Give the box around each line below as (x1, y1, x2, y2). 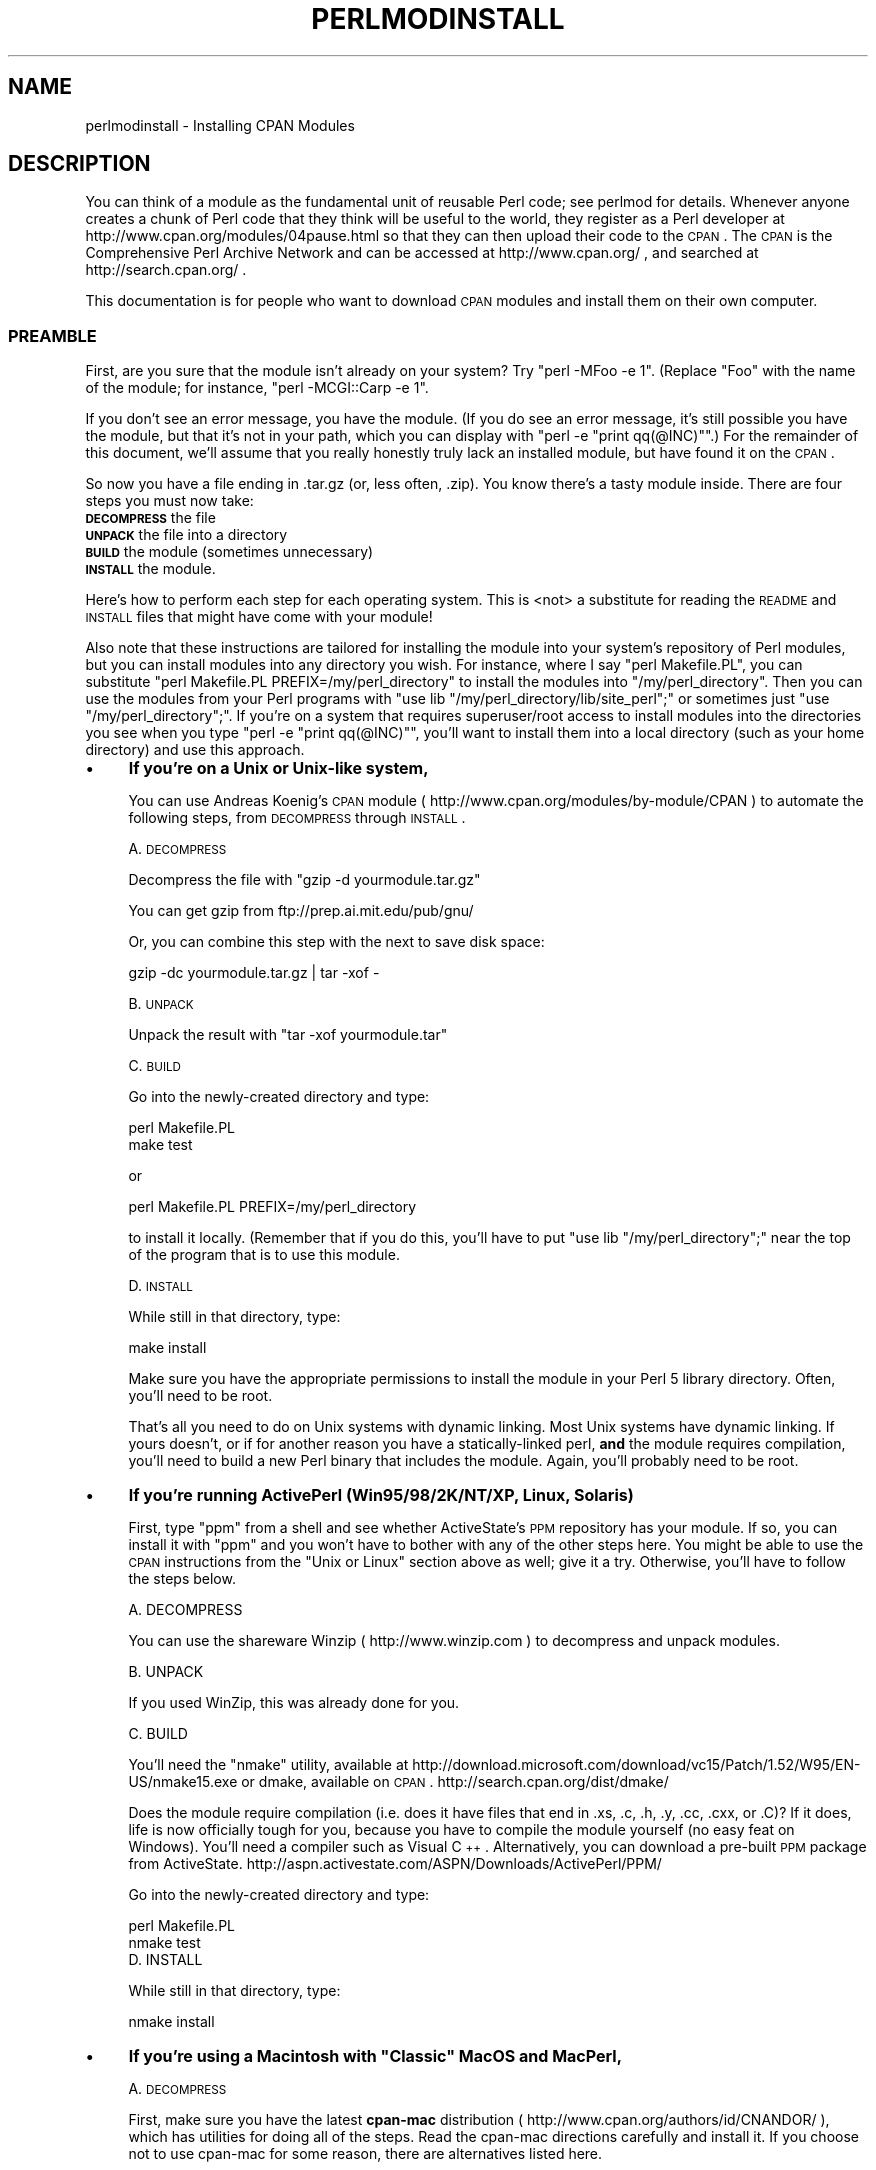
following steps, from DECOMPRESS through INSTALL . (128, 809, 466, 827)
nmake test (128, 1934, 201, 1952)
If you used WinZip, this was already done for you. (128, 1694, 460, 1712)
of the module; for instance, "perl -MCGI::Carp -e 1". (85, 379, 429, 397)
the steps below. (128, 1570, 236, 1588)
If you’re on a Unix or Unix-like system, (128, 758, 429, 779)
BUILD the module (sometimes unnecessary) (85, 543, 374, 561)
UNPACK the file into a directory (85, 526, 288, 544)
